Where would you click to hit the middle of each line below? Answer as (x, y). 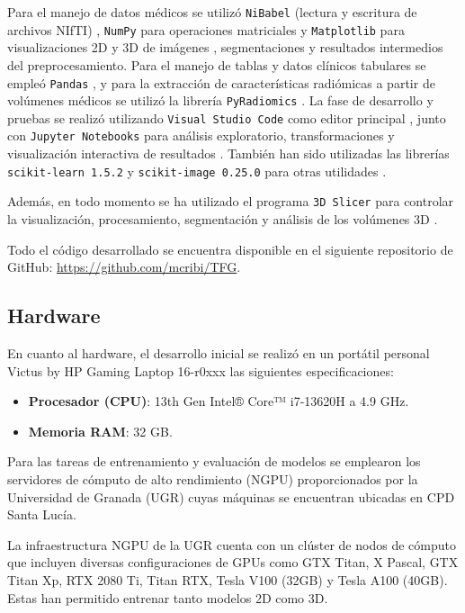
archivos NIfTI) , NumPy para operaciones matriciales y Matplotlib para (206, 29)
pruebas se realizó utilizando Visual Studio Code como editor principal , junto (227, 117)
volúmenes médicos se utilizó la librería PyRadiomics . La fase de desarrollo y (220, 100)
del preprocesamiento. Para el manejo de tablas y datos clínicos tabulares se (217, 64)
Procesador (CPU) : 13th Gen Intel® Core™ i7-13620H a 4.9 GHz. (219, 401)
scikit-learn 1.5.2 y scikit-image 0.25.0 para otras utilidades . (197, 171)
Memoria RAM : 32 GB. (100, 431)
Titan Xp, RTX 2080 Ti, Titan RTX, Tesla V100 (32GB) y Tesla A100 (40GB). (228, 579)
